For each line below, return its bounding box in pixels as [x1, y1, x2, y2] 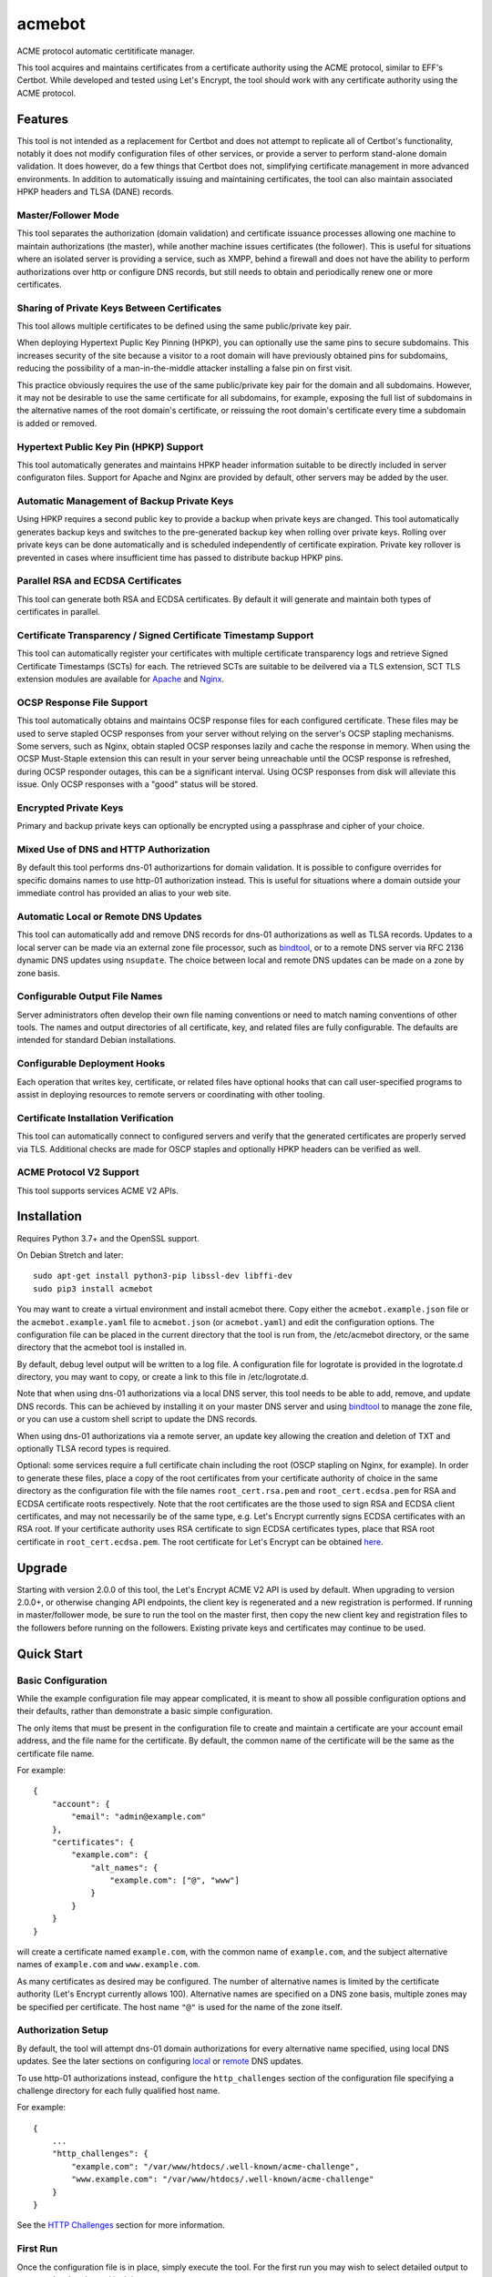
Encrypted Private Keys [16, 802, 124, 814]
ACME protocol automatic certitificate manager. [16, 46, 196, 56]
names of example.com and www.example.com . [16, 1959, 200, 1970]
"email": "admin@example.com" [71, 1812, 207, 1822]
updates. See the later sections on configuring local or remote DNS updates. [16, 2056, 304, 2067]
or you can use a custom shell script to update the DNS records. [16, 1414, 258, 1424]
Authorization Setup [16, 2024, 109, 2037]
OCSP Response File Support [16, 696, 149, 709]
